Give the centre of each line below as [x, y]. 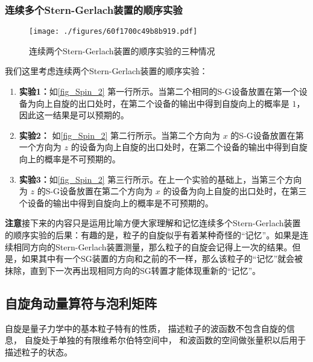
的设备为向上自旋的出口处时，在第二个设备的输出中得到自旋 [189, 147]
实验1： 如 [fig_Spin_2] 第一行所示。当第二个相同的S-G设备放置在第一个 [159, 91]
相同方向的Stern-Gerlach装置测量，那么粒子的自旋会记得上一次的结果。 [153, 246]
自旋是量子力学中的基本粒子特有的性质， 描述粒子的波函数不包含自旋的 [146, 328]
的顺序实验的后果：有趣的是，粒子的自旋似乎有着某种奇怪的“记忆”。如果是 [153, 235]
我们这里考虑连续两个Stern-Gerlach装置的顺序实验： [106, 71]
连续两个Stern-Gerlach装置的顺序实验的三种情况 [122, 50]
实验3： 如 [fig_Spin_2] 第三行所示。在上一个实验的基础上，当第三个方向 [160, 179]
